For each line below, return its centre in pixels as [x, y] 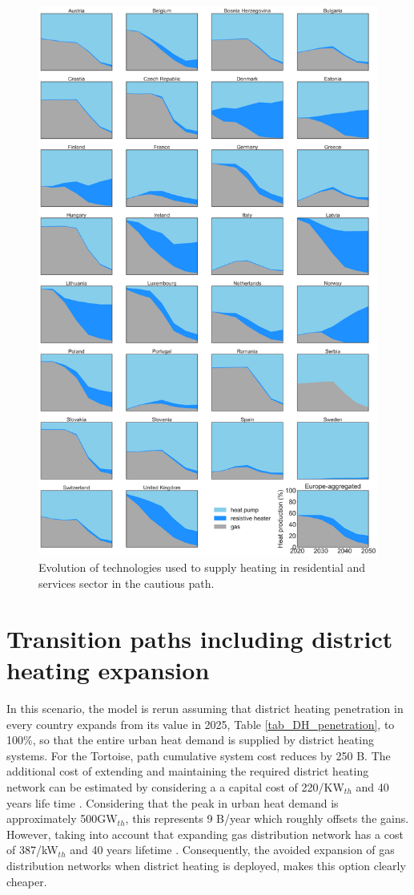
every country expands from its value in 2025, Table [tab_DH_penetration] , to [201, 724]
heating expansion [108, 670]
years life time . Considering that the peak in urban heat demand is [173, 802]
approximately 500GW [62, 818]
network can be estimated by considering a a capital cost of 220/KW [175, 786]
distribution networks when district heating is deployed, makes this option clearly [206, 865]
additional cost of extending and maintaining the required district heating [188, 771]
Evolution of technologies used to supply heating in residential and [202, 567]
